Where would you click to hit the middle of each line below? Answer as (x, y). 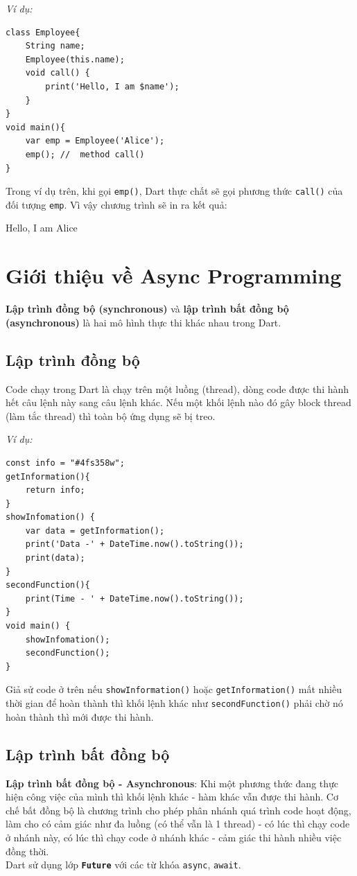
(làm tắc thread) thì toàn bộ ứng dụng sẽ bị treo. (111, 415)
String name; (55, 46)
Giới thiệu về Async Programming (174, 275)
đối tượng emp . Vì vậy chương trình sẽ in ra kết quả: (116, 204)
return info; (55, 490)
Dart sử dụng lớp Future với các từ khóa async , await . (123, 865)
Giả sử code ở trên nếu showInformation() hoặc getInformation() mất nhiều (174, 689)
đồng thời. (27, 851)
